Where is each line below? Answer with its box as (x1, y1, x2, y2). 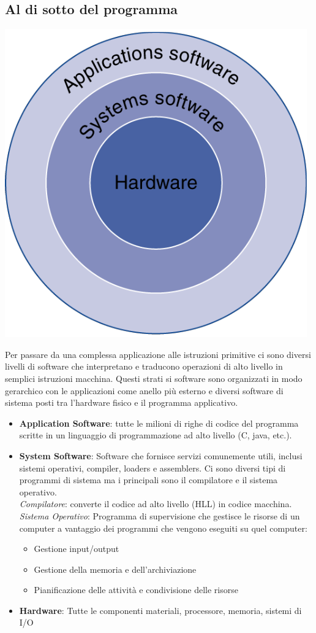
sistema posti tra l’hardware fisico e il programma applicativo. (5, 396, 238, 409)
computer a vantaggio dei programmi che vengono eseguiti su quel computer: (19, 521, 307, 534)
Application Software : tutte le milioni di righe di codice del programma (19, 416, 299, 429)
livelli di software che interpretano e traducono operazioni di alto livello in (5, 360, 283, 373)
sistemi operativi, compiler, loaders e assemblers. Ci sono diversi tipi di (19, 461, 286, 474)
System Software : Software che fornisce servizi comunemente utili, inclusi (19, 449, 303, 462)
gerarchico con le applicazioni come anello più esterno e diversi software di (5, 384, 284, 397)
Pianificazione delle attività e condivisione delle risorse (34, 583, 238, 596)
